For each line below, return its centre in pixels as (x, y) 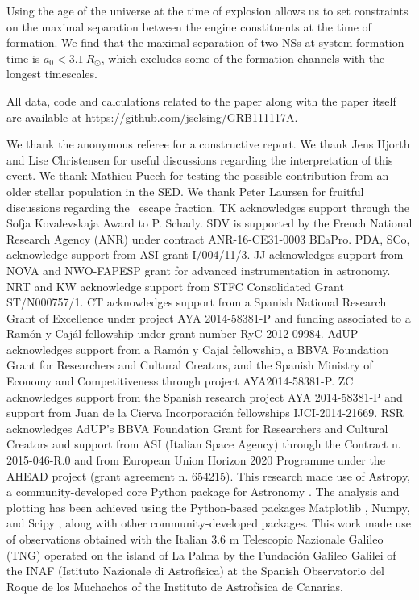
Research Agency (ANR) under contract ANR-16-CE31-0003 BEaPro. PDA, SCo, (208, 238)
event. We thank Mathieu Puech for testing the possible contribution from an (198, 175)
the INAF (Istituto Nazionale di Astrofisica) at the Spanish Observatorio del (195, 571)
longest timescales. (52, 74)
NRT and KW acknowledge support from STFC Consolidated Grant (175, 286)
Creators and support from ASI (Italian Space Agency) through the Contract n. (204, 444)
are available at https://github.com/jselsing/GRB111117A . (152, 117)
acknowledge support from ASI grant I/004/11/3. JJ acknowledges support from (205, 254)
